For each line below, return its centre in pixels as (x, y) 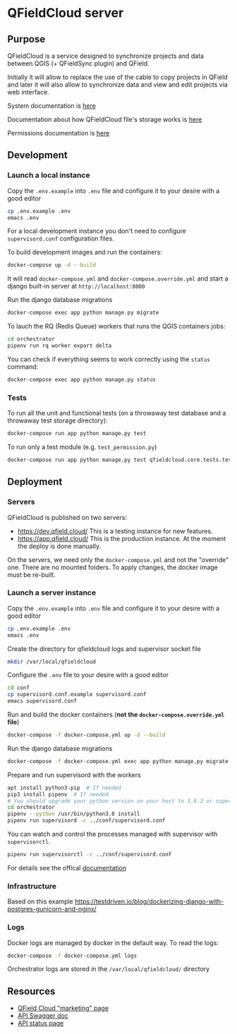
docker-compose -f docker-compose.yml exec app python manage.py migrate (118, 761)
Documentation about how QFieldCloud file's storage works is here (105, 119)
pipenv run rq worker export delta (60, 346)
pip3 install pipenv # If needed (58, 794)
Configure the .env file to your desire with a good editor (88, 675)
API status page (41, 1023)
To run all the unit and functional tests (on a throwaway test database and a (117, 413)
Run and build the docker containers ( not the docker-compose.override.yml (116, 714)
